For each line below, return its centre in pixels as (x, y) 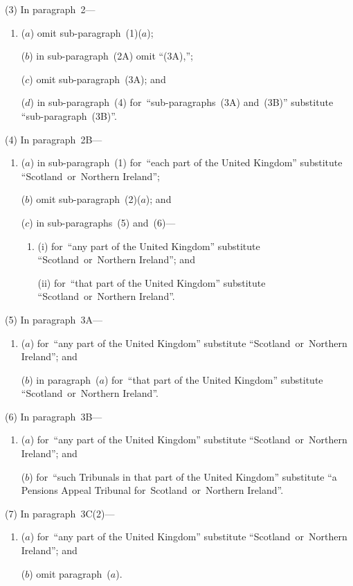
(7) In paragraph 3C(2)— (60, 513)
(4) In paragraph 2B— (54, 139)
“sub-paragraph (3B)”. (69, 115)
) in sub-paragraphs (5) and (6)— (102, 222)
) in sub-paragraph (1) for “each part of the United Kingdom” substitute (186, 162)
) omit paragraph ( (70, 573)
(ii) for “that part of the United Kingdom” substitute (152, 282)
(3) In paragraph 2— (50, 9)
